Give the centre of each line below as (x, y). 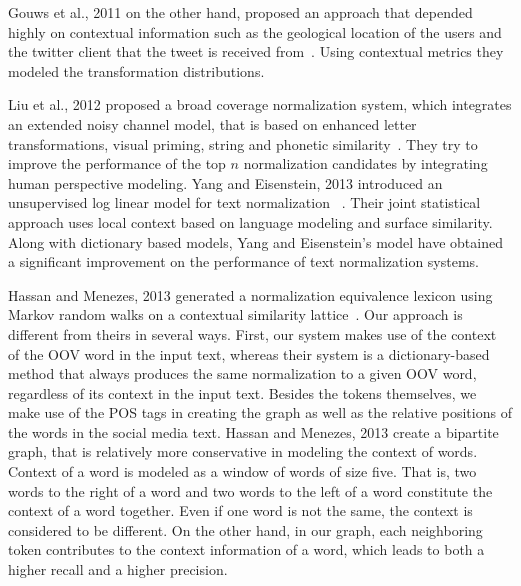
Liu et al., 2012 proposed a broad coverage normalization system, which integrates (260, 104)
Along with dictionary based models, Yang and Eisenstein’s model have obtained (255, 241)
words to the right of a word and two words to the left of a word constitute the (250, 490)
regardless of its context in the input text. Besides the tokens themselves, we (242, 392)
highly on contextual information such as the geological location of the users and (255, 31)
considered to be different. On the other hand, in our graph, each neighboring (245, 529)
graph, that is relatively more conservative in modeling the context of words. (243, 451)
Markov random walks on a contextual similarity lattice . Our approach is (235, 314)
